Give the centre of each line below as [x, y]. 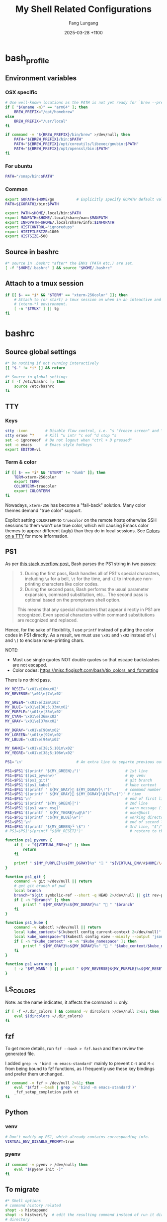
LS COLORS [20, 990]
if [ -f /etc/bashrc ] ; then [35, 382]
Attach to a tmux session [44, 283]
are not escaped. [30, 665]
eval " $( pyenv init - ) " [39, 1169]
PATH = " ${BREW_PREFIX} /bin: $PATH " [49, 140]
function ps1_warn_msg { [31, 964]
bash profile [27, 59]
